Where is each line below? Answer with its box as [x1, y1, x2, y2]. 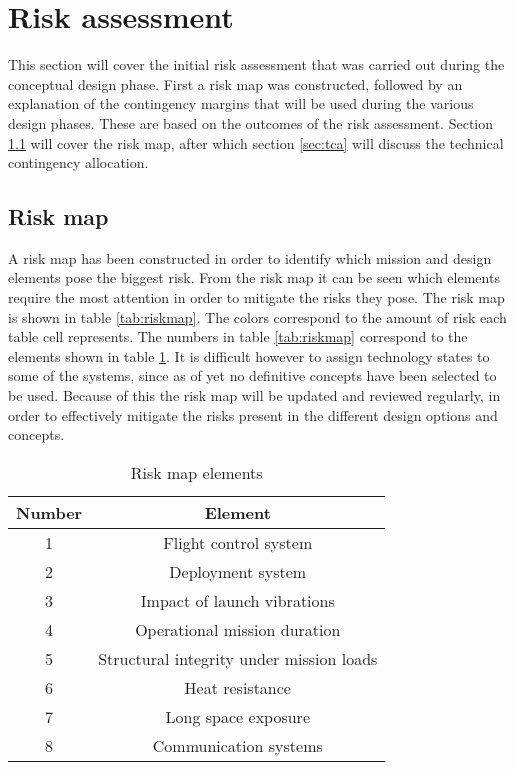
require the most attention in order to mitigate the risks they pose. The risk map [8, 287, 505, 308]
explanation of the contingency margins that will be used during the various [8, 93, 474, 114]
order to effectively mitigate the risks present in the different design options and [8, 404, 498, 425]
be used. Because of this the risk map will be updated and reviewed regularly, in [8, 385, 501, 406]
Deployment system [169, 559, 307, 583]
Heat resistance [184, 675, 291, 699]
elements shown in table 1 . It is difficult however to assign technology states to [8, 345, 490, 366]
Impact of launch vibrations [140, 588, 335, 612]
